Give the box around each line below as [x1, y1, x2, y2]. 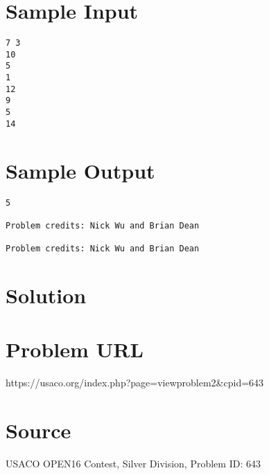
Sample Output [6, 156, 155, 184]
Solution [6, 280, 87, 309]
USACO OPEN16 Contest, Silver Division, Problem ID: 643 [6, 456, 261, 470]
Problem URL [6, 335, 144, 364]
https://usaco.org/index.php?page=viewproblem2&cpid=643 [6, 375, 264, 390]
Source [6, 416, 71, 445]
